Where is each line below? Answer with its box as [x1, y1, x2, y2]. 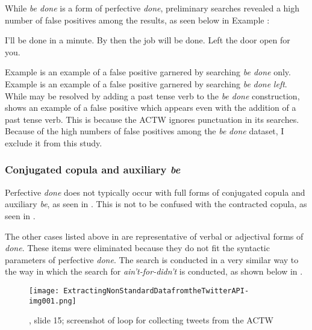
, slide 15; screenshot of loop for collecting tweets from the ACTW [29, 314, 273, 326]
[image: [29, 286, 60, 295]
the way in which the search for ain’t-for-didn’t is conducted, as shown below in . [5, 265, 303, 278]
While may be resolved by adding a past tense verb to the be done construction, [5, 89, 300, 102]
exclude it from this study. [5, 136, 102, 149]
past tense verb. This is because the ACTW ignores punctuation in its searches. [5, 113, 299, 125]
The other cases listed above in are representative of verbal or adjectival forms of [5, 229, 304, 242]
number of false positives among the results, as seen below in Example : [5, 13, 270, 26]
